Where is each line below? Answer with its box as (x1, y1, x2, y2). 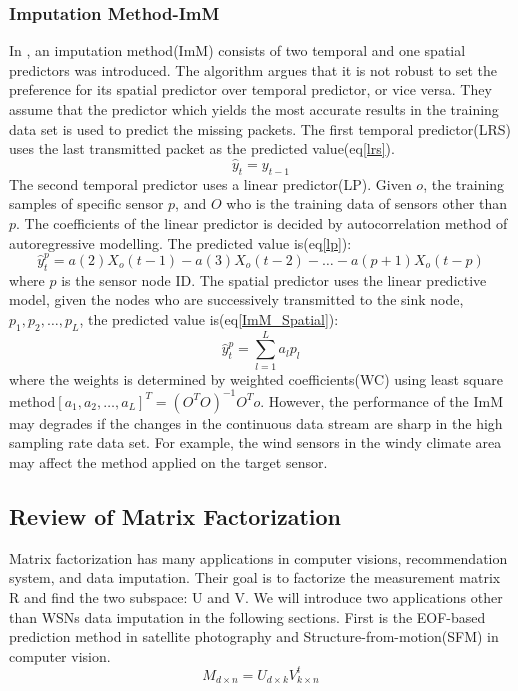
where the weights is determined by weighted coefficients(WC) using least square (9, 368, 504, 389)
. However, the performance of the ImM (260, 390, 504, 411)
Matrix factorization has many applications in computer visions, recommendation (9, 547, 508, 568)
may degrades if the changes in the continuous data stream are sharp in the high (9, 412, 503, 433)
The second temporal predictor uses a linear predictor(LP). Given (9, 173, 412, 194)
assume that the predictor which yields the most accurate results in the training (9, 99, 499, 119)
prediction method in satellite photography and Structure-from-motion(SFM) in (9, 626, 499, 647)
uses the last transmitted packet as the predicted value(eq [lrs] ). (9, 138, 395, 159)
